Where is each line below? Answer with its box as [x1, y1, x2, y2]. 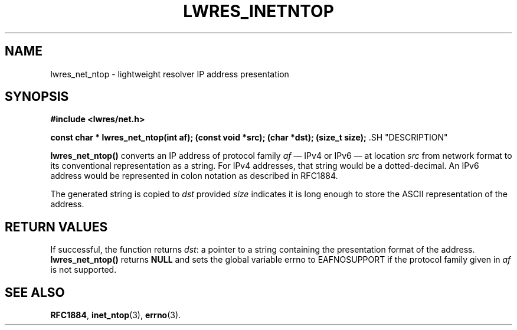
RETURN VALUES [5, 219, 108, 234]
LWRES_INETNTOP [183, 1, 334, 21]
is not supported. [50, 264, 117, 275]
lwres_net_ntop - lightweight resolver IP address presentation [50, 68, 289, 79]
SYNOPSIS [5, 89, 69, 104]
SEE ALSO [5, 285, 65, 300]
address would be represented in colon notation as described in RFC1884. [50, 171, 338, 181]
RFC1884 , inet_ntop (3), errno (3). [50, 310, 181, 321]
